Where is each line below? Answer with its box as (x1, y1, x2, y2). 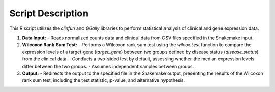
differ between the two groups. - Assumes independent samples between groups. (22, 63, 195, 69)
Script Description (9, 8, 89, 19)
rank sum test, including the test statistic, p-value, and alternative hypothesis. (22, 77, 185, 83)
